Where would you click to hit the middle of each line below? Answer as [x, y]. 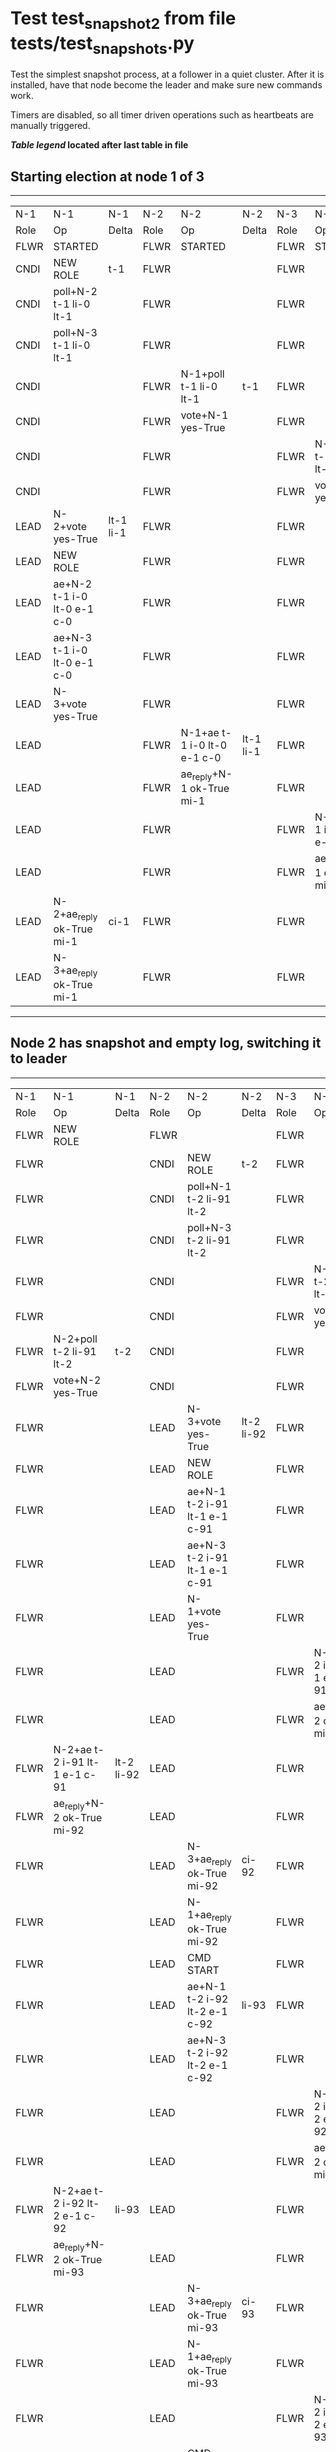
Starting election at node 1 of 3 [107, 176]
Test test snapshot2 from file [123, 20]
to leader [39, 1058]
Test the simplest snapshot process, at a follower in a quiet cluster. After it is [167, 74]
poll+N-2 [75, 291]
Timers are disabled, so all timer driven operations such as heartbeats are [162, 115]
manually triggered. [50, 126]
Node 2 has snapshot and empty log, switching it [166, 1043]
